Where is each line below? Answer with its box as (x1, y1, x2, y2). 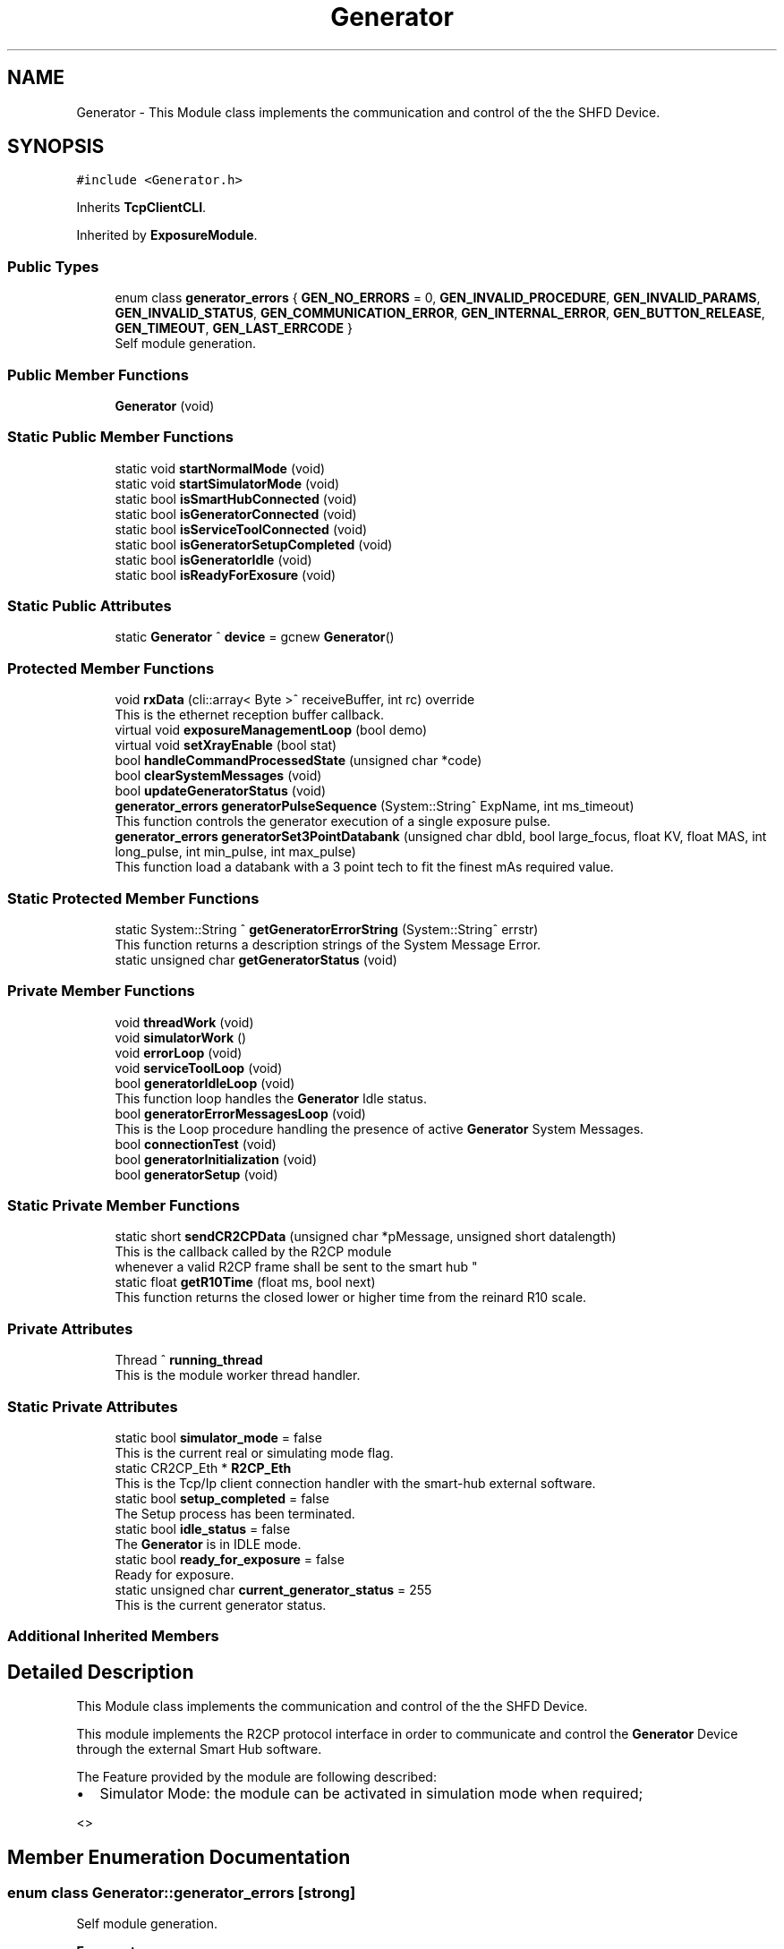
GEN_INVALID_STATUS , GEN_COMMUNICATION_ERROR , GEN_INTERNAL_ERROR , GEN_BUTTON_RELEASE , (115, 305, 765, 321)
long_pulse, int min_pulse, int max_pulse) (115, 844, 356, 860)
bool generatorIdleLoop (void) (115, 1075, 295, 1091)
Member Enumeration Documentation (7, 1845, 351, 1868)
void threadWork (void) (115, 1014, 254, 1030)
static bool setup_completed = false (115, 1490, 330, 1506)
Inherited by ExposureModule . (76, 227, 258, 243)
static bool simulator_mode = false (115, 1429, 322, 1445)
